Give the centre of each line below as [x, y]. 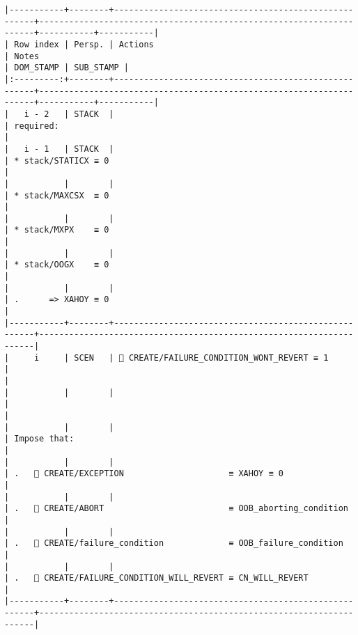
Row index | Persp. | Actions [84, 44]
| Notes [22, 56]
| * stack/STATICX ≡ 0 [57, 160]
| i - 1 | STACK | [59, 149]
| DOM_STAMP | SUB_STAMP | [67, 68]
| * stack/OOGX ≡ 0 [57, 265]
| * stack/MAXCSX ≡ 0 [57, 195]
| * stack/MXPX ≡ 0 [57, 230]
